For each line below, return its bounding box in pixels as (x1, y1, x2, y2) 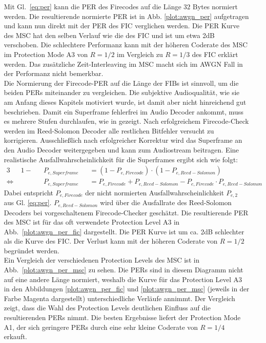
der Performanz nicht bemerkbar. (4, 68, 103, 78)
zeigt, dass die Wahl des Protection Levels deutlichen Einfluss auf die (4, 303, 211, 313)
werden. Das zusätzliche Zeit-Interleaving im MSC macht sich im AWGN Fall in (4, 58, 243, 69)
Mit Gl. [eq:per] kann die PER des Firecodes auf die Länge (4, 1, 182, 11)
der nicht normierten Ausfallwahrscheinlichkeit (85, 187, 224, 197)
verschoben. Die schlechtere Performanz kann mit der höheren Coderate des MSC (4, 39, 248, 50)
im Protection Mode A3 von (4, 49, 88, 59)
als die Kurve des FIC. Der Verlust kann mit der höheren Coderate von (4, 236, 218, 246)
